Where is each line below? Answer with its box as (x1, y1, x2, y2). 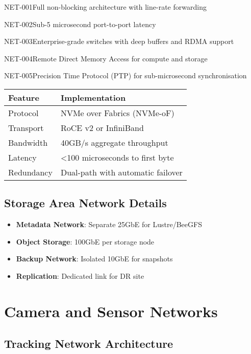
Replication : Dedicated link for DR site (16, 270, 144, 281)
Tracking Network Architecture (4, 336, 173, 351)
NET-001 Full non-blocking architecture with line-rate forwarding (4, 2, 207, 12)
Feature (8, 91, 39, 103)
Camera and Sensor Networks (4, 300, 218, 321)
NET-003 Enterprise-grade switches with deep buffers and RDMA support (4, 36, 234, 47)
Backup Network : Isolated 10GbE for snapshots (16, 253, 173, 264)
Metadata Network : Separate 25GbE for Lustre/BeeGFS (16, 219, 202, 230)
